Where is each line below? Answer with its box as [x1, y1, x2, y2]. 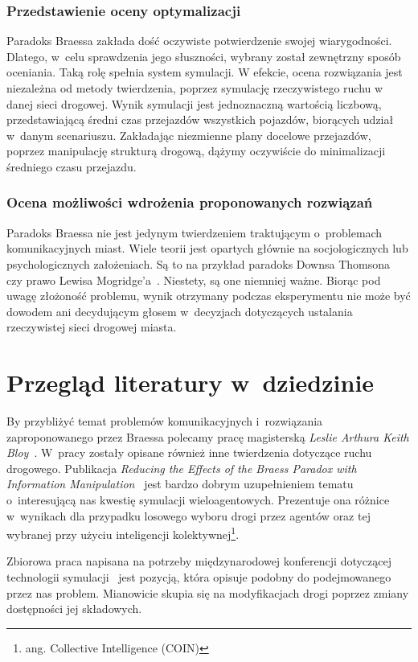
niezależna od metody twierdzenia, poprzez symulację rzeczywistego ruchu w [6, 80, 383, 96]
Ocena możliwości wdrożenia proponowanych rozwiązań [6, 192, 373, 212]
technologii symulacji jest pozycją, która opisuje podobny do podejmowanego [6, 569, 391, 586]
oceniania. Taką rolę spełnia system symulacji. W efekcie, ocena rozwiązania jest [6, 64, 403, 80]
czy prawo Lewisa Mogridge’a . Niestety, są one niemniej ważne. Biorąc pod [6, 271, 381, 288]
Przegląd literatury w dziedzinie [6, 366, 375, 399]
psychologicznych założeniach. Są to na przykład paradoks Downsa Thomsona [6, 255, 391, 272]
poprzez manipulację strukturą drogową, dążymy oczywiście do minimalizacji [6, 142, 386, 159]
